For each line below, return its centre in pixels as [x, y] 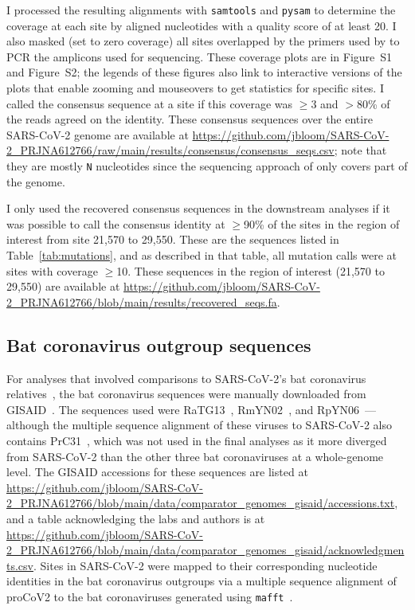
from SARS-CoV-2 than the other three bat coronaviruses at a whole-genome [195, 456]
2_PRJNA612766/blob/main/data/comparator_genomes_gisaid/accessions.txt [201, 503]
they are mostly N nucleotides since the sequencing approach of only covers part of [207, 166]
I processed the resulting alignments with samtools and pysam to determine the [201, 10]
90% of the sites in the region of [321, 223]
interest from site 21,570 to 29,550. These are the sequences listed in [173, 239]
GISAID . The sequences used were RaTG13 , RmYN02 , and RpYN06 [183, 409]
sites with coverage [52, 270]
